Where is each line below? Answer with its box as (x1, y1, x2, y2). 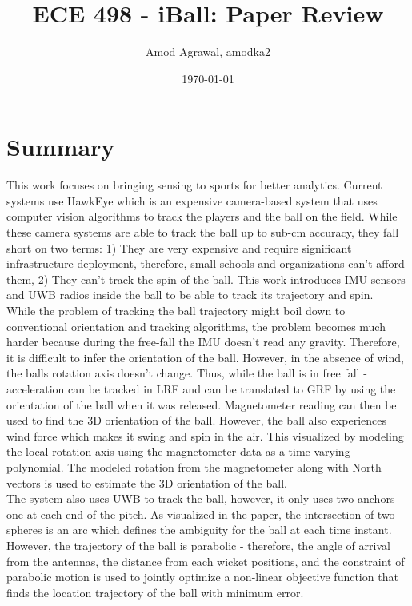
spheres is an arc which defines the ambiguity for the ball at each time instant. (6, 521, 392, 538)
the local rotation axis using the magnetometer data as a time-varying (6, 443, 350, 460)
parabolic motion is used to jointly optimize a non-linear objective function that (6, 568, 398, 585)
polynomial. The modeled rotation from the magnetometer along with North (6, 458, 382, 475)
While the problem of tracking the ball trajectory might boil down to (6, 302, 346, 318)
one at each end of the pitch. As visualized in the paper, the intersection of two (6, 505, 395, 522)
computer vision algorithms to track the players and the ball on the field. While (6, 208, 398, 225)
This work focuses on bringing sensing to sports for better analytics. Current (6, 177, 382, 193)
